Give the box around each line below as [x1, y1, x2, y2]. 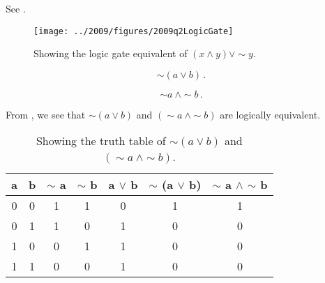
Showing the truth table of [36, 132, 166, 149]
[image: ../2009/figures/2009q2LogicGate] [33, 26, 234, 36]
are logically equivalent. [220, 107, 321, 121]
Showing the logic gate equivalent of [33, 46, 188, 61]
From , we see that [6, 107, 86, 121]
